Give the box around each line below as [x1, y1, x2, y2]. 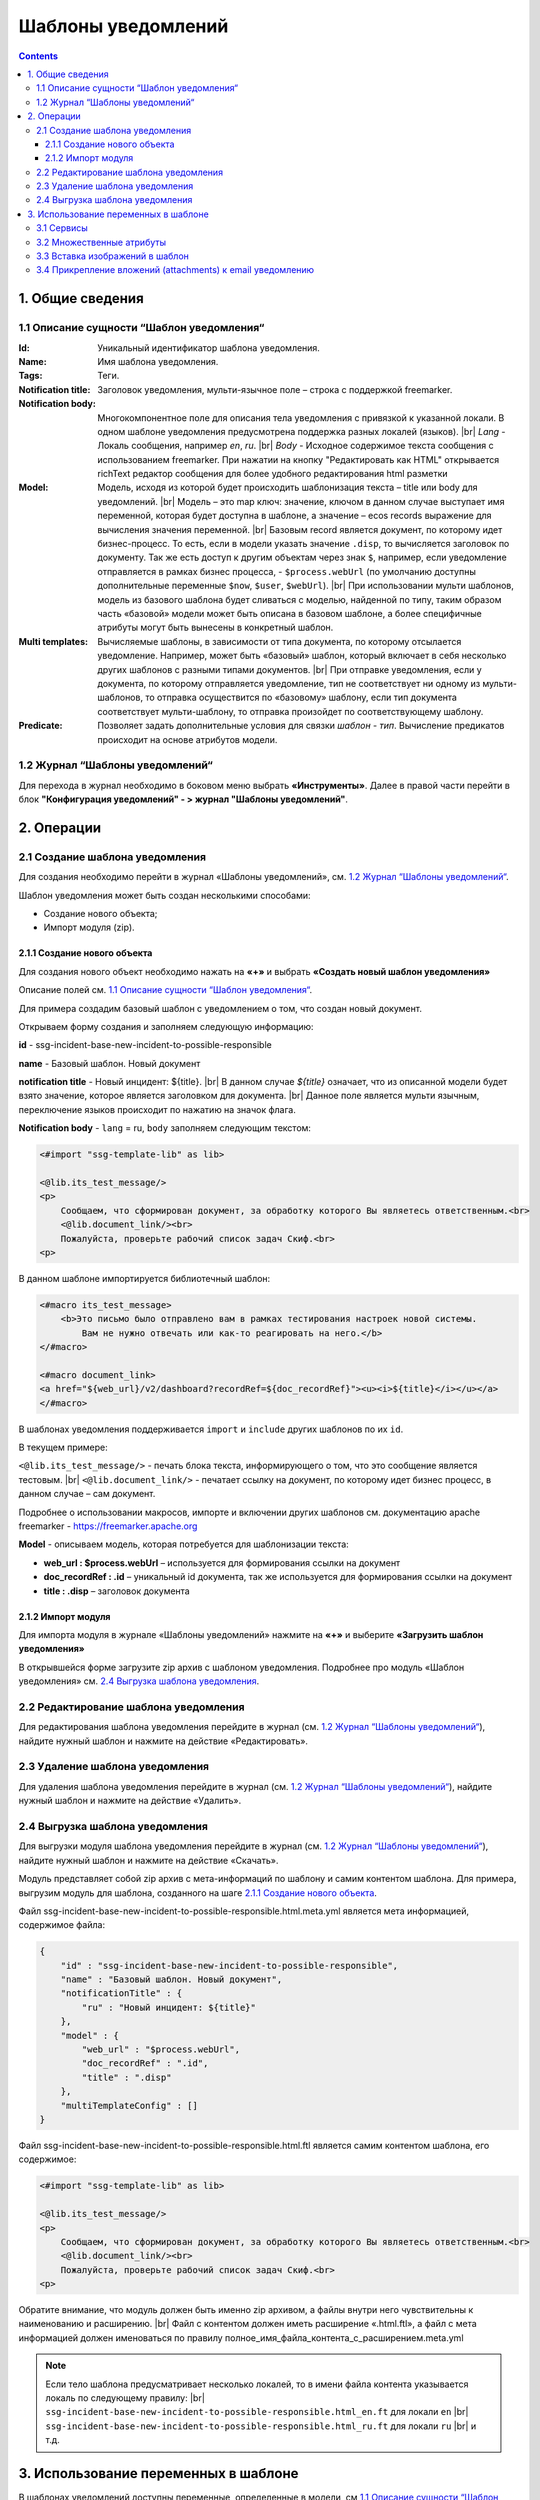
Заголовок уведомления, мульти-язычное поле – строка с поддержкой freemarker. [97, 383, 453, 395]
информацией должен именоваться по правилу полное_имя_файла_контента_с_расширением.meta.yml [18, 2331, 464, 2344]
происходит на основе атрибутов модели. [97, 733, 278, 745]
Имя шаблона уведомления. [97, 355, 219, 367]
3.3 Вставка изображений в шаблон [36, 250, 190, 262]
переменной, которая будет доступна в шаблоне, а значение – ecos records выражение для [97, 510, 492, 522]
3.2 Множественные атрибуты [36, 236, 167, 248]
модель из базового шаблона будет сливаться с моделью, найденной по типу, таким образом [97, 593, 502, 605]
